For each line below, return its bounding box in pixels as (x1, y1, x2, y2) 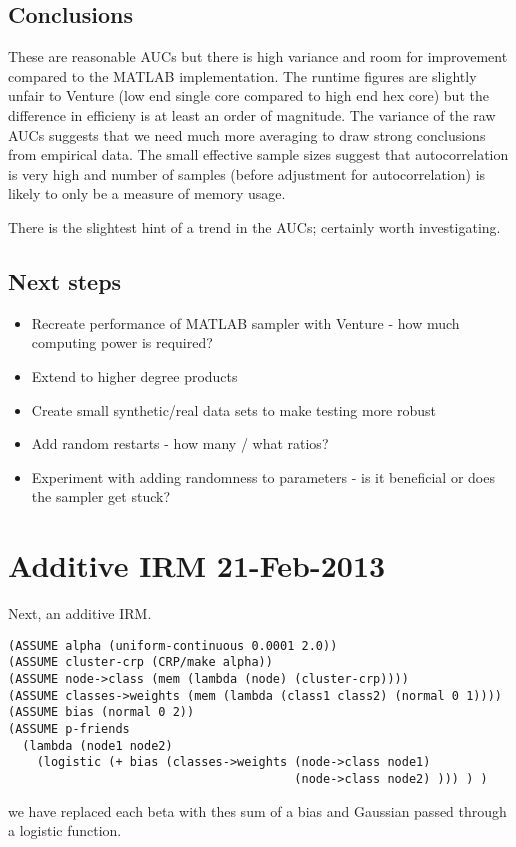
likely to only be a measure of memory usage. (8, 183, 286, 204)
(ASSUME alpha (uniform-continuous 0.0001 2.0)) (8, 638, 338, 653)
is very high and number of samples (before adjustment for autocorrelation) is (8, 163, 486, 184)
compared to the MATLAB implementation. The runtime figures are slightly (8, 65, 477, 86)
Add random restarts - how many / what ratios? (31, 433, 329, 454)
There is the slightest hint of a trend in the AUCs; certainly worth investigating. (8, 216, 501, 237)
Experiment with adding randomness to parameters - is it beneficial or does (31, 466, 495, 487)
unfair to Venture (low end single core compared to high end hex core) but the (8, 85, 489, 106)
